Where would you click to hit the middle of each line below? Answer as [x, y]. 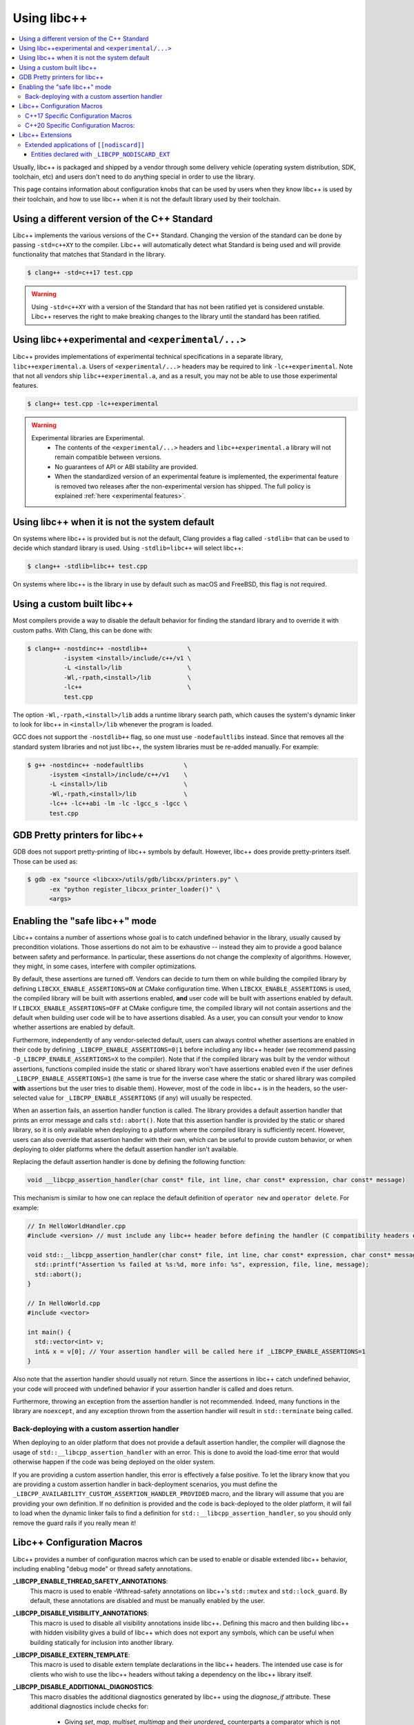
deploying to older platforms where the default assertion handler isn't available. [126, 1149]
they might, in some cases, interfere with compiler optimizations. [105, 966]
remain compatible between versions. [108, 457]
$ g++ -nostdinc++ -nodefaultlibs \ [107, 765]
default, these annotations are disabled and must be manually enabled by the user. [147, 1601]
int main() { [49, 1332]
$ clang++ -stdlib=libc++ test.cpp [87, 566]
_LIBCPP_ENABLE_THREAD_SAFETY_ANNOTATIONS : [90, 1581]
